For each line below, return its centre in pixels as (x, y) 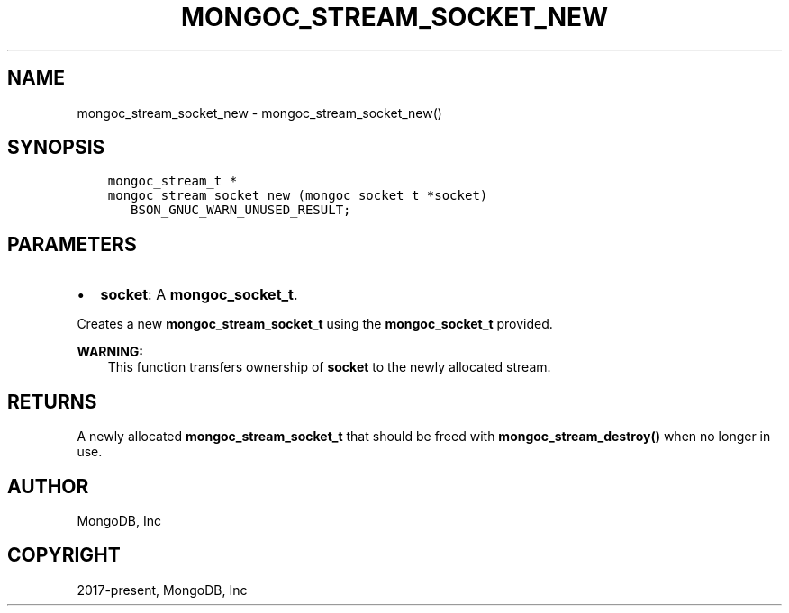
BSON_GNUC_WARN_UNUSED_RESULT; (241, 210)
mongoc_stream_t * (172, 181)
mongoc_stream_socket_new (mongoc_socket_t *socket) (298, 196)
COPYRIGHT (64, 555)
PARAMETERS (72, 244)
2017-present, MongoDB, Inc (162, 590)
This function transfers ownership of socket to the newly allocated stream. (329, 367)
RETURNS (52, 401)
